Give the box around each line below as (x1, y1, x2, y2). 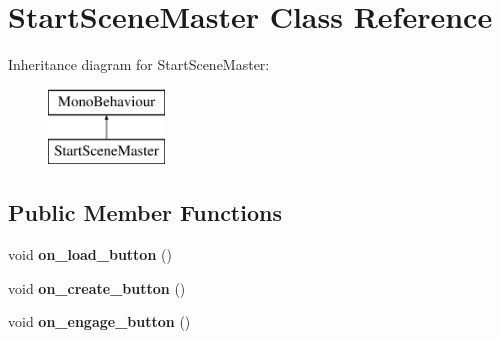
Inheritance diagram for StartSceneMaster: (8, 54, 270, 75)
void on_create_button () (8, 277, 186, 298)
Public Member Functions (8, 197, 282, 228)
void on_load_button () (8, 244, 172, 265)
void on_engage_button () (8, 311, 191, 332)
